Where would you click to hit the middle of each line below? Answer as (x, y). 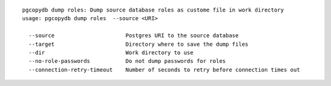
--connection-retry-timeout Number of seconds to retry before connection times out (164, 70)
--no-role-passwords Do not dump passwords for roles (127, 61)
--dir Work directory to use (111, 52)
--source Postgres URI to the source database (134, 36)
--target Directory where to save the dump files (139, 44)
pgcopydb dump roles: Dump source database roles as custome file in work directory (153, 10)
